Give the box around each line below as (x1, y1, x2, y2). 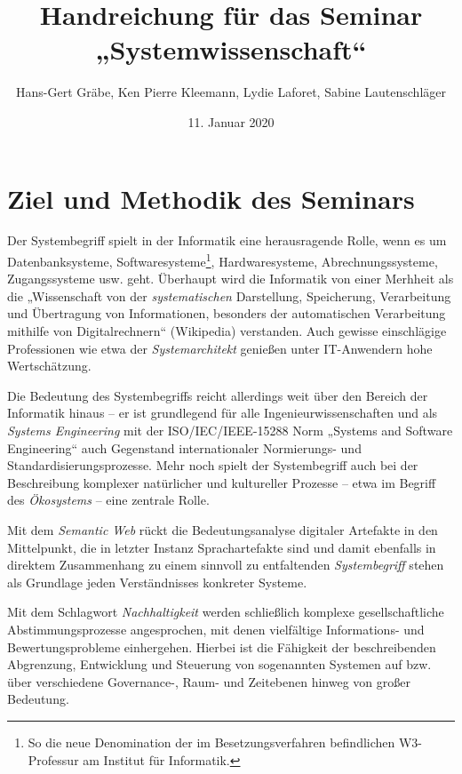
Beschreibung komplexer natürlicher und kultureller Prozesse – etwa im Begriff (7, 473, 436, 491)
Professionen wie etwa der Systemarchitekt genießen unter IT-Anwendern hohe (7, 339, 433, 357)
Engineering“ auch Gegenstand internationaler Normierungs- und (7, 438, 362, 457)
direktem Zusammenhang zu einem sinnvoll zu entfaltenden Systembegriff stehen (7, 555, 444, 574)
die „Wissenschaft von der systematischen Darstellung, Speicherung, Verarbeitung (7, 286, 451, 305)
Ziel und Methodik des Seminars (7, 180, 415, 216)
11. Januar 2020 (187, 112, 275, 131)
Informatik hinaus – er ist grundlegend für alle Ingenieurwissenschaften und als (7, 403, 438, 422)
